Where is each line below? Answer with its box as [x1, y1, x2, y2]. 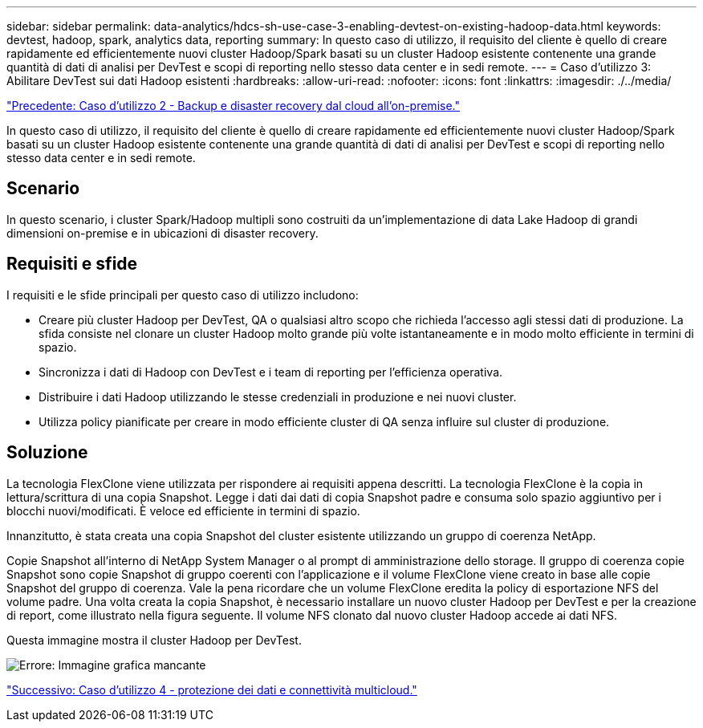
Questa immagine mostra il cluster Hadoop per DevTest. [6, 632, 302, 647]
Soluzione [6, 442, 88, 463]
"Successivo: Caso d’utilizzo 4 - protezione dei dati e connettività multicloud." [6, 682, 417, 697]
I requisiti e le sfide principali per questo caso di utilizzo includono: [6, 287, 359, 302]
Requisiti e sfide [6, 254, 138, 275]
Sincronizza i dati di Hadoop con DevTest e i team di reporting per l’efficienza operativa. [39, 364, 503, 379]
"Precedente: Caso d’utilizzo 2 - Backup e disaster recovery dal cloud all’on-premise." [6, 99, 460, 112]
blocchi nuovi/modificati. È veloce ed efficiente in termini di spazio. [6, 503, 360, 518]
